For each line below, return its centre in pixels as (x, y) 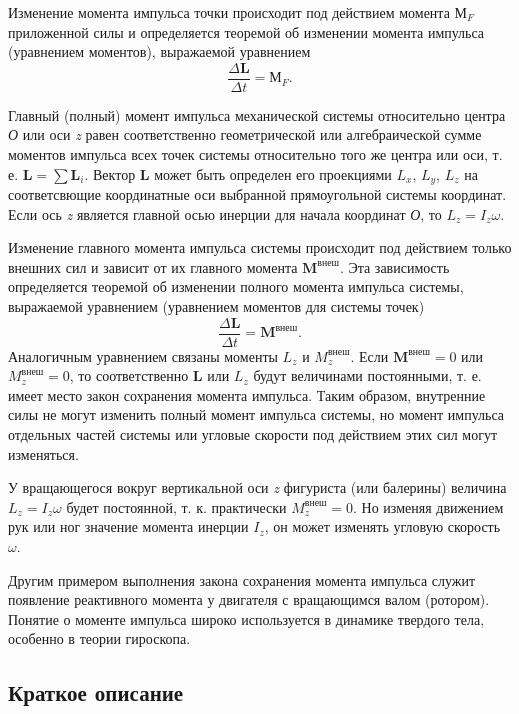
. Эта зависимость (394, 266)
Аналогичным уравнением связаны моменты (143, 355)
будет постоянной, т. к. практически (176, 506)
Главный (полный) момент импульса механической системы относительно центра (257, 114)
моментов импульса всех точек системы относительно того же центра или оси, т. (255, 154)
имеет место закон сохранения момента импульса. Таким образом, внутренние (247, 394)
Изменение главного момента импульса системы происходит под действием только (260, 247)
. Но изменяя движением (428, 506)
